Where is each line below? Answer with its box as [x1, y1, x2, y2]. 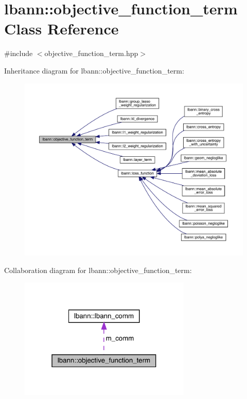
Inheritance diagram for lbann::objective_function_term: [4, 65, 184, 76]
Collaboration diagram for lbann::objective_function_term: [4, 264, 192, 275]
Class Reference [4, 18, 119, 39]
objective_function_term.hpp [44, 48, 138, 59]
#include [4, 48, 33, 59]
